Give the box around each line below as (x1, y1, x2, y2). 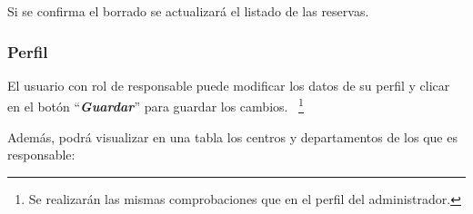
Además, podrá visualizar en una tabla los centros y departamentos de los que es (7, 127, 458, 146)
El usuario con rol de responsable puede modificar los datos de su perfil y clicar (7, 75, 450, 94)
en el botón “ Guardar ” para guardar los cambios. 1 (7, 94, 304, 116)
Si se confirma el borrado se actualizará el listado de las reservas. (7, 2, 369, 20)
